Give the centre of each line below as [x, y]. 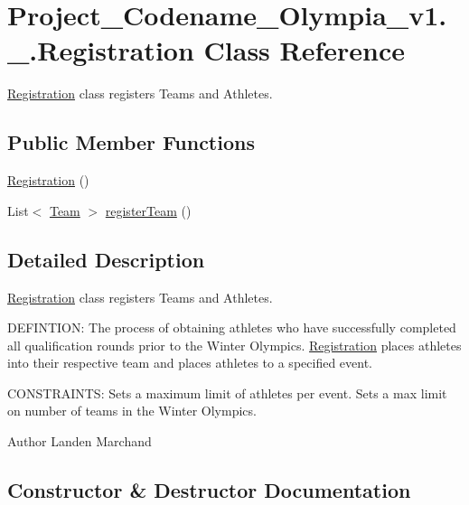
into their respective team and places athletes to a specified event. [190, 363]
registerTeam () [148, 210]
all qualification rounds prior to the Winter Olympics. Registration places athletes [234, 345]
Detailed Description [106, 259]
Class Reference [305, 50]
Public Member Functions [131, 142]
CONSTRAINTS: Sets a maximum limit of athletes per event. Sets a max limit [227, 393]
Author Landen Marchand [80, 441]
